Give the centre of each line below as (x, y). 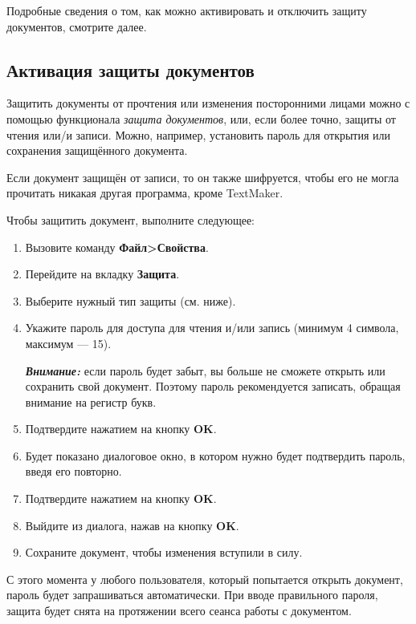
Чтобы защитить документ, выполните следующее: (131, 219)
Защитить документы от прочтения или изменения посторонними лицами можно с (208, 103)
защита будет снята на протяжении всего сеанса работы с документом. (179, 611)
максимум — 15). (68, 343)
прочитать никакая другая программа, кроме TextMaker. (145, 193)
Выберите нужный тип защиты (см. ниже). (131, 300)
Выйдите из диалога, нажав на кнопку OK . (132, 525)
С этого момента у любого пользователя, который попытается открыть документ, (205, 579)
